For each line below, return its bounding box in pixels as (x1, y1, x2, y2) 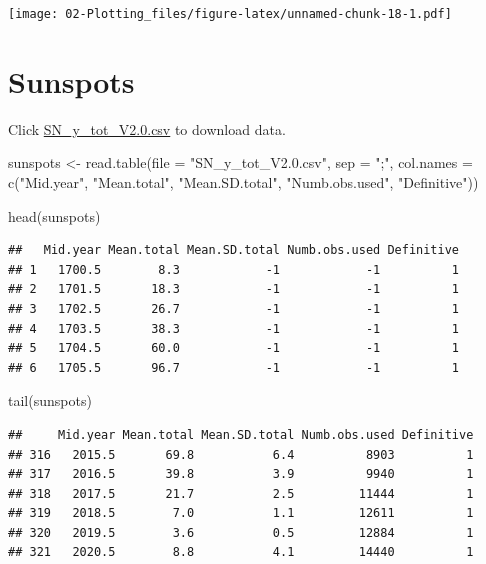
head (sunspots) (8, 205, 101, 226)
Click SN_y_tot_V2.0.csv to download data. (8, 118, 286, 139)
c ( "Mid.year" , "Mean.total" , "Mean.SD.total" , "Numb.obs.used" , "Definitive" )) (8, 171, 479, 192)
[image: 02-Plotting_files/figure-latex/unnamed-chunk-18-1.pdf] (8, 7, 452, 21)
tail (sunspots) (8, 390, 92, 411)
